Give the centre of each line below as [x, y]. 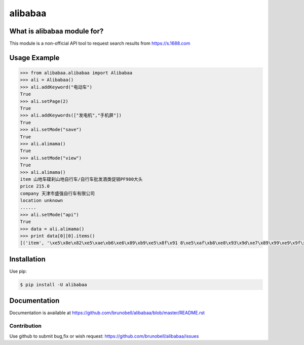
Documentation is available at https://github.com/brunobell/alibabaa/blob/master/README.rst [107, 313]
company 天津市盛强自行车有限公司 [58, 193]
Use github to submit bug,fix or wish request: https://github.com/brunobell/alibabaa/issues [104, 336]
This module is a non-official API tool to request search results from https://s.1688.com [100, 44]
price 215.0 [35, 186]
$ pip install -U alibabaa [53, 284]
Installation [27, 259]
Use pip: [18, 271]
